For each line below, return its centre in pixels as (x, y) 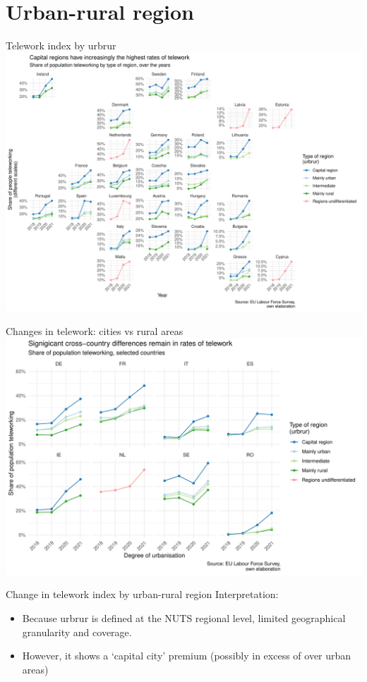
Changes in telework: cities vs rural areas (95, 330)
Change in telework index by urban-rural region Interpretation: (142, 594)
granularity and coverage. (77, 632)
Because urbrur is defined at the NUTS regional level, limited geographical (184, 617)
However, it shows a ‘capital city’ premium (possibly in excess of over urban (187, 656)
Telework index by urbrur (61, 45)
